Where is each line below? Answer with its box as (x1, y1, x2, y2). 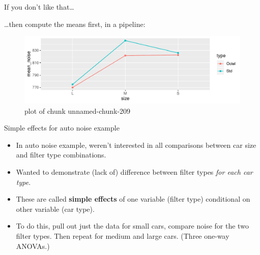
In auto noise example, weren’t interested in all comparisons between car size (16, 139, 256, 150)
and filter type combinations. (16, 149, 106, 160)
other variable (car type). (16, 203, 95, 214)
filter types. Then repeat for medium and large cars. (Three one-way (16, 231, 229, 241)
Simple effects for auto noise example (4, 122, 120, 133)
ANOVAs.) (16, 240, 50, 251)
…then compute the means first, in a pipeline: (4, 18, 146, 29)
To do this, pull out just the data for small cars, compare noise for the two (16, 220, 249, 231)
